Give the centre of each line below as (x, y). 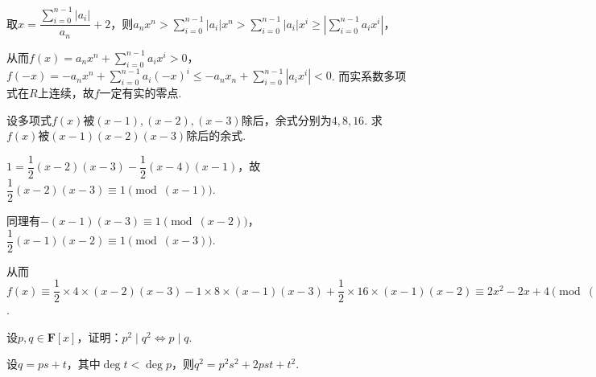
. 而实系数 (358, 75)
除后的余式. (216, 135)
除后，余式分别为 (286, 119)
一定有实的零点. (141, 93)
